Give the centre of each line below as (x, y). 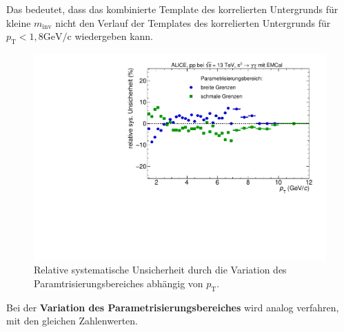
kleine (19, 22)
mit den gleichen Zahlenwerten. (72, 321)
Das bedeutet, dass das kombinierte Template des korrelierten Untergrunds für (172, 9)
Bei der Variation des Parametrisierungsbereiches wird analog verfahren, (173, 307)
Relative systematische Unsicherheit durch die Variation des (160, 270)
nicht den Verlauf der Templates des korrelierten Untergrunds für (193, 22)
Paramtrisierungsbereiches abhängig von (119, 283)
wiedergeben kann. (114, 36)
